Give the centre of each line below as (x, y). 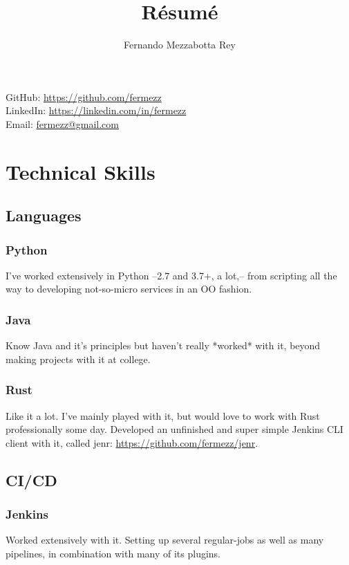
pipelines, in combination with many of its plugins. (113, 554)
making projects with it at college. (78, 359)
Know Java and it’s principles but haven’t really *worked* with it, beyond (163, 345)
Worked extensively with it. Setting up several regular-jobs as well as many (165, 540)
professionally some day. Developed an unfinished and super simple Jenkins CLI (174, 429)
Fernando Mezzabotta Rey (180, 45)
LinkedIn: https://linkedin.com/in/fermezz (96, 110)
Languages (44, 215)
